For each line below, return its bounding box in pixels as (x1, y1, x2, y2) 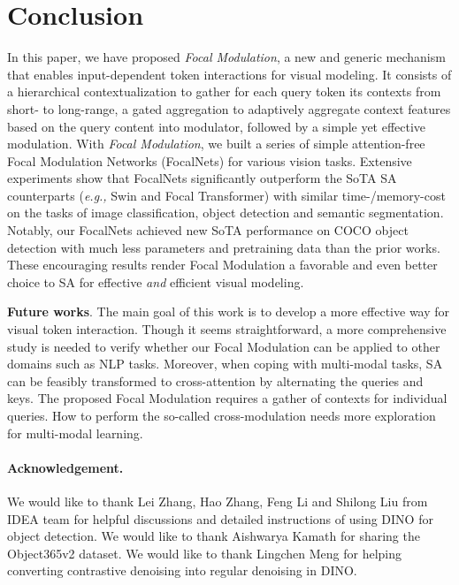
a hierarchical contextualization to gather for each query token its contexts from (7, 82, 441, 101)
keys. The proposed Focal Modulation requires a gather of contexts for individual (7, 389, 448, 407)
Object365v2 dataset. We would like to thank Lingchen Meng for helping (7, 543, 402, 562)
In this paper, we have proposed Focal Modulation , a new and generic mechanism (7, 48, 446, 66)
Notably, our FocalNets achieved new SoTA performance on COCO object (7, 221, 409, 239)
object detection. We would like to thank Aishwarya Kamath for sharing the (7, 527, 420, 545)
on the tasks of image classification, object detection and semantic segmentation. (7, 203, 444, 222)
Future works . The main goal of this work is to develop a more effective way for (7, 302, 450, 321)
